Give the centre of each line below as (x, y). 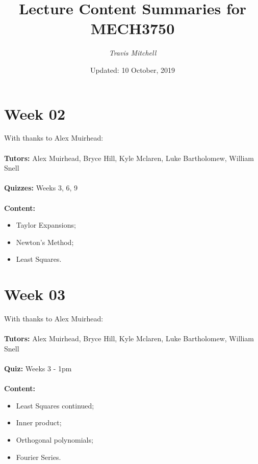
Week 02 (35, 113)
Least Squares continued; (55, 405)
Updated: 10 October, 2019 (133, 70)
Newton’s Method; (45, 242)
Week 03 (35, 294)
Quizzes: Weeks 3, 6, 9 (41, 188)
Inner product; (39, 422)
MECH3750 (133, 28)
